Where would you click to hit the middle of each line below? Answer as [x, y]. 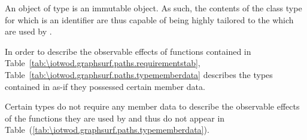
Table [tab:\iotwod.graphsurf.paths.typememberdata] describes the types [139, 74]
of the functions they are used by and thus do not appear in [115, 118]
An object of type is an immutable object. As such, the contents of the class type [153, 8]
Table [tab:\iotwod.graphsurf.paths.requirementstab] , [103, 63]
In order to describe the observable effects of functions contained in [128, 51]
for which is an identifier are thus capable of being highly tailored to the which [149, 19]
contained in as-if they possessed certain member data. [105, 86]
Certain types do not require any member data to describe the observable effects [152, 106]
